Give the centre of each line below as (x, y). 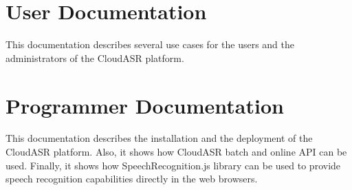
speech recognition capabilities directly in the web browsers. (132, 179)
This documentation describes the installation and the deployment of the (159, 138)
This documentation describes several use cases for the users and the (150, 44)
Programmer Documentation (145, 105)
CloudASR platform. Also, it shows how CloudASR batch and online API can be (176, 152)
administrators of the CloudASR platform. (95, 57)
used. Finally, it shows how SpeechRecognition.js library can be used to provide (173, 165)
